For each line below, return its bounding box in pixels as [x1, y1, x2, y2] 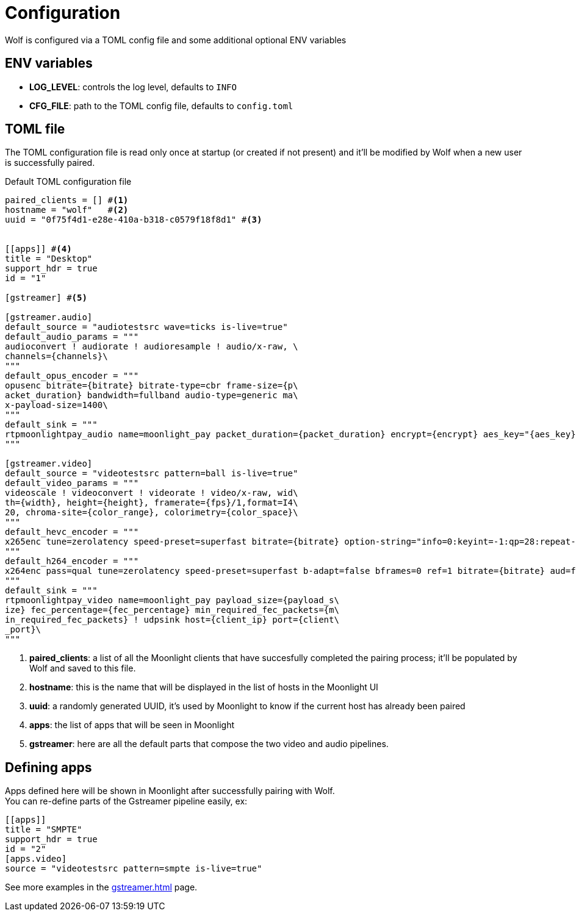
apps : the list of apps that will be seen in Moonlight [29, 720, 235, 731]
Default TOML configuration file [5, 176, 132, 187]
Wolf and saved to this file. [29, 663, 136, 674]
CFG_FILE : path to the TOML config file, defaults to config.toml [29, 100, 293, 111]
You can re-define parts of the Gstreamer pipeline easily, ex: [5, 796, 248, 807]
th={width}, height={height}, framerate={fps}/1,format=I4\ [5, 498, 298, 508]
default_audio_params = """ [5, 332, 139, 342]
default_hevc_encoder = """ [5, 527, 139, 537]
